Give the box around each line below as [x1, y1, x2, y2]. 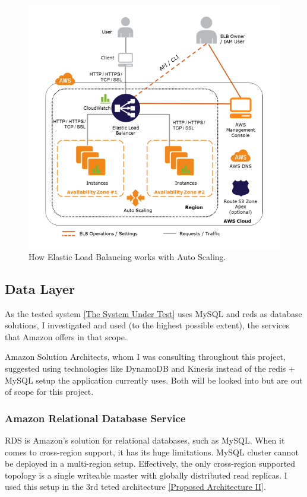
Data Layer [5, 279, 75, 297]
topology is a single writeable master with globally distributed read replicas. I [5, 468, 287, 481]
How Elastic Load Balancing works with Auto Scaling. [29, 250, 226, 262]
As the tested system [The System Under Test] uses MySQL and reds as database [5, 307, 302, 319]
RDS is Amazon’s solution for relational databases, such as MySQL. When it [5, 434, 285, 447]
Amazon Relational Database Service [5, 410, 186, 425]
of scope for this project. [5, 385, 94, 398]
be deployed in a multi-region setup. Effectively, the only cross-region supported [5, 457, 296, 470]
